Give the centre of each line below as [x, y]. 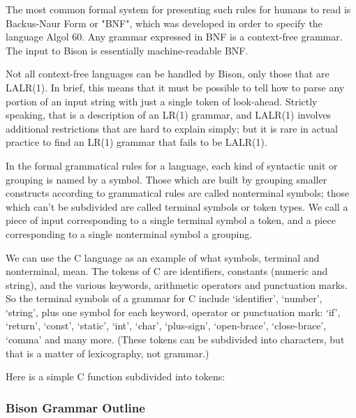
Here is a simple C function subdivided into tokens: [116, 376]
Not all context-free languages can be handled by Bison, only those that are [168, 74]
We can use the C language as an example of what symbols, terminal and [163, 257]
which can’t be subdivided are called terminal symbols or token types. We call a [177, 206]
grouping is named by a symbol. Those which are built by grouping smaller [166, 179]
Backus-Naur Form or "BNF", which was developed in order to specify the [164, 23]
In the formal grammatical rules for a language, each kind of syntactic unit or [172, 165]
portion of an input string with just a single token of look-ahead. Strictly [162, 101]
